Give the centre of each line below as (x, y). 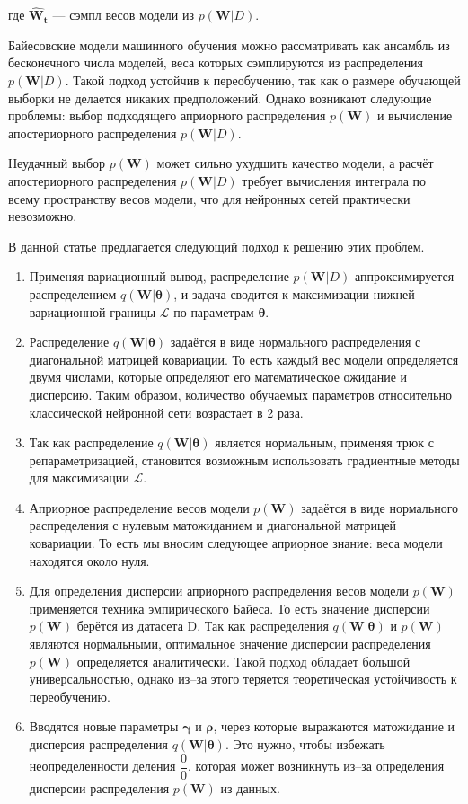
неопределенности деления (102, 766)
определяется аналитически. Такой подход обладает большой (243, 661)
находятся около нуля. (89, 560)
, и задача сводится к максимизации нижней (294, 293)
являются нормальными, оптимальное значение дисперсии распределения (230, 644)
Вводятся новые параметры (104, 726)
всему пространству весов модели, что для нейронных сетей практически (209, 198)
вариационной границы (93, 311)
